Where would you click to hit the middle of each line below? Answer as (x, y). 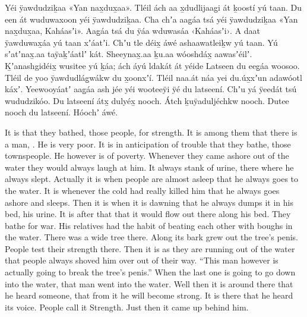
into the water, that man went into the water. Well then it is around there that (149, 283)
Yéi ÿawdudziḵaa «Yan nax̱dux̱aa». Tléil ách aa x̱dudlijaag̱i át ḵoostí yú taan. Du (153, 7)
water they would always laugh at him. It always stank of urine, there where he (149, 167)
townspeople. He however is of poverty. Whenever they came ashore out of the (147, 156)
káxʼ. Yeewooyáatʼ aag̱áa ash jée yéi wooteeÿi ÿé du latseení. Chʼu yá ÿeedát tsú (151, 89)
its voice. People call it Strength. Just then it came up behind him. (127, 307)
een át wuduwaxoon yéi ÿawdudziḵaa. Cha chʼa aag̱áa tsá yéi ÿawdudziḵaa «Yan (151, 19)
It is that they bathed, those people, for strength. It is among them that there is (151, 132)
